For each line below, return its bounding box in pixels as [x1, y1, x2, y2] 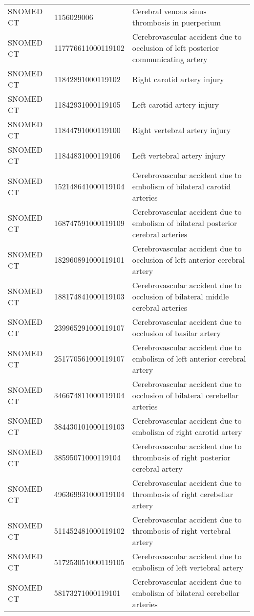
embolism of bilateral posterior [132, 217, 237, 228]
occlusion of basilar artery [132, 327, 221, 339]
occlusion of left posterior [132, 42, 219, 53]
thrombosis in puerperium [132, 17, 221, 28]
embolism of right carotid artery [132, 426, 242, 437]
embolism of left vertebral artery [132, 562, 244, 573]
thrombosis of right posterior [132, 452, 231, 463]
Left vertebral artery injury [132, 149, 226, 161]
